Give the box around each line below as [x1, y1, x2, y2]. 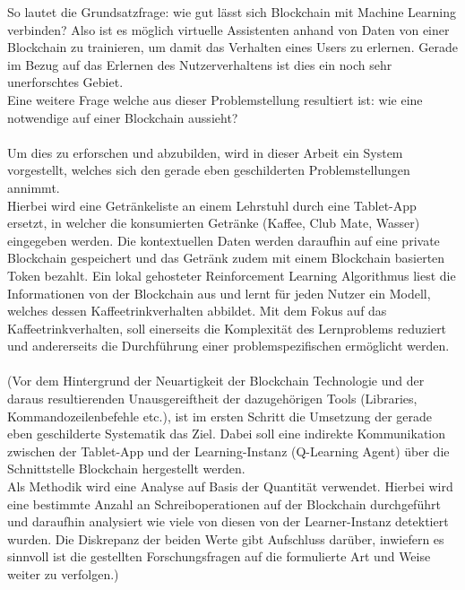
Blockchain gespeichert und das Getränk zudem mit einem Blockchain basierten [7, 248, 445, 267]
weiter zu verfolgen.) [7, 565, 119, 583]
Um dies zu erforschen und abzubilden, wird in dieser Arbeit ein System [7, 143, 403, 161]
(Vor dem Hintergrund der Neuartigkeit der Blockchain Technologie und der [7, 371, 425, 390]
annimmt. [7, 178, 60, 196]
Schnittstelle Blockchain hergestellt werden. [7, 459, 245, 478]
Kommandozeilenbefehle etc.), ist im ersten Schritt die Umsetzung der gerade [7, 406, 433, 425]
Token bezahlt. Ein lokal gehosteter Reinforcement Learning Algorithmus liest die [7, 265, 456, 284]
